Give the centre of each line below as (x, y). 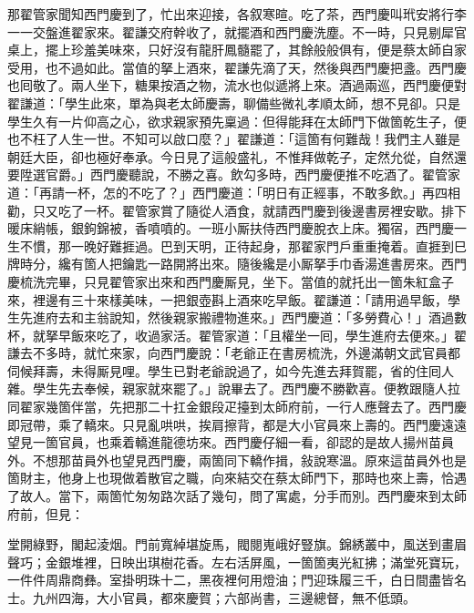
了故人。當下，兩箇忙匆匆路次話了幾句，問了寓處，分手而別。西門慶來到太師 (237, 496)
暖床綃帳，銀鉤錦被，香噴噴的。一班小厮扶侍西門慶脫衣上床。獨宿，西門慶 (231, 228)
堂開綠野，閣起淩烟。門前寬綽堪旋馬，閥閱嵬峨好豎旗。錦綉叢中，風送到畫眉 (237, 544)
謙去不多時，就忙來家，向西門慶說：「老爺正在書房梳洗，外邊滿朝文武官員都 (234, 353)
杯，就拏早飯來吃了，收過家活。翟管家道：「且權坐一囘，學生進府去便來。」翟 (237, 335)
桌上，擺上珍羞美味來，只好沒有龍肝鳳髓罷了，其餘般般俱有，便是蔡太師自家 (237, 50)
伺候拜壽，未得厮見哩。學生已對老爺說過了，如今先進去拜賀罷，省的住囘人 (231, 370)
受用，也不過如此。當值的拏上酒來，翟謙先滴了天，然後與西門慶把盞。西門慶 (237, 67)
